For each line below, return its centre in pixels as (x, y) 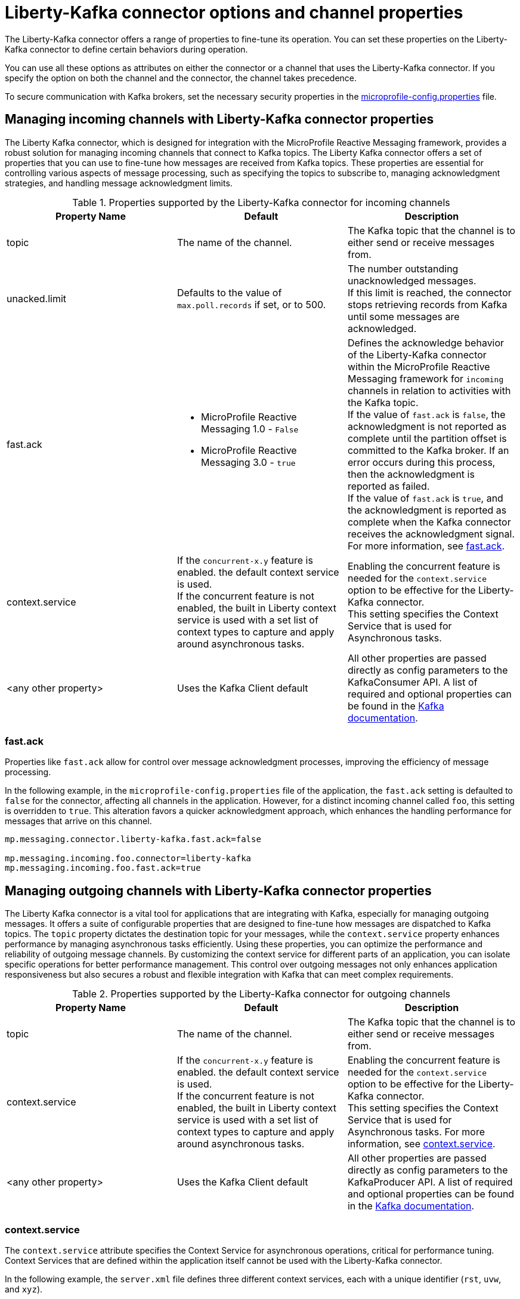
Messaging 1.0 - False (250, 429)
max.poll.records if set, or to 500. (251, 304)
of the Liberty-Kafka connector (417, 354)
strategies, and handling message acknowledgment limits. (119, 183)
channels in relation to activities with (429, 390)
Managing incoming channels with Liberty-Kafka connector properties (219, 119)
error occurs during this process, (421, 462)
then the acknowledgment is (411, 474)
